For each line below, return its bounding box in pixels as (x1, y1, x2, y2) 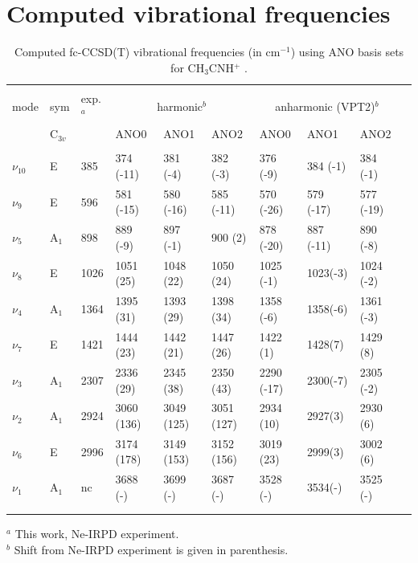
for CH (170, 59, 205, 75)
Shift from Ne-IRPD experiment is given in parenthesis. (14, 541, 289, 558)
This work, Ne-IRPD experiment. (14, 525, 179, 542)
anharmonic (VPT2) (275, 97, 375, 114)
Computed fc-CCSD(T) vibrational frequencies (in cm (14, 43, 281, 60)
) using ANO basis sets (290, 43, 404, 60)
